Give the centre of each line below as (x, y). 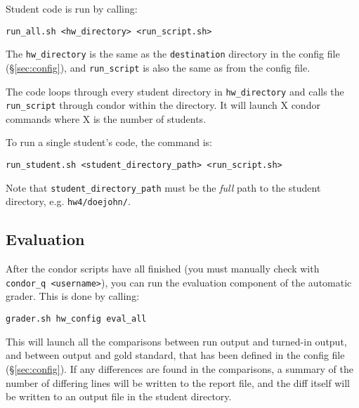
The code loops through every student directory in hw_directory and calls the (175, 91)
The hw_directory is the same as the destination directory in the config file (173, 54)
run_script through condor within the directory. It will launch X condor (163, 105)
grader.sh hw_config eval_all (76, 319)
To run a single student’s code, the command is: (109, 142)
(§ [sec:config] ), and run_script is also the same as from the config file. (158, 67)
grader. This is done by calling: (73, 296)
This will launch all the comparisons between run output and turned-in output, (176, 341)
